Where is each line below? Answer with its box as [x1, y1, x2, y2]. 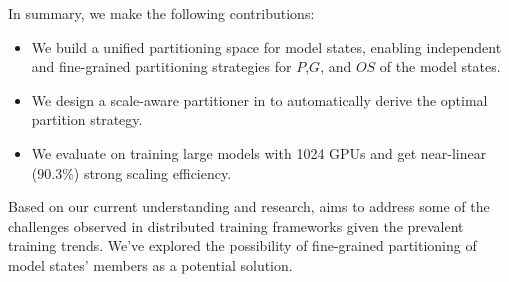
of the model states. [379, 56, 501, 77]
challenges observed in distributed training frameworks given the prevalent [8, 215, 464, 236]
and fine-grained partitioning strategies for [31, 56, 292, 77]
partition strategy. [31, 109, 143, 130]
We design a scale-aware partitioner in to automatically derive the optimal [31, 89, 488, 110]
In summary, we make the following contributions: [8, 3, 315, 23]
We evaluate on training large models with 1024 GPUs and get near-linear [31, 142, 487, 163]
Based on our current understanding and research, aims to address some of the [8, 196, 490, 217]
